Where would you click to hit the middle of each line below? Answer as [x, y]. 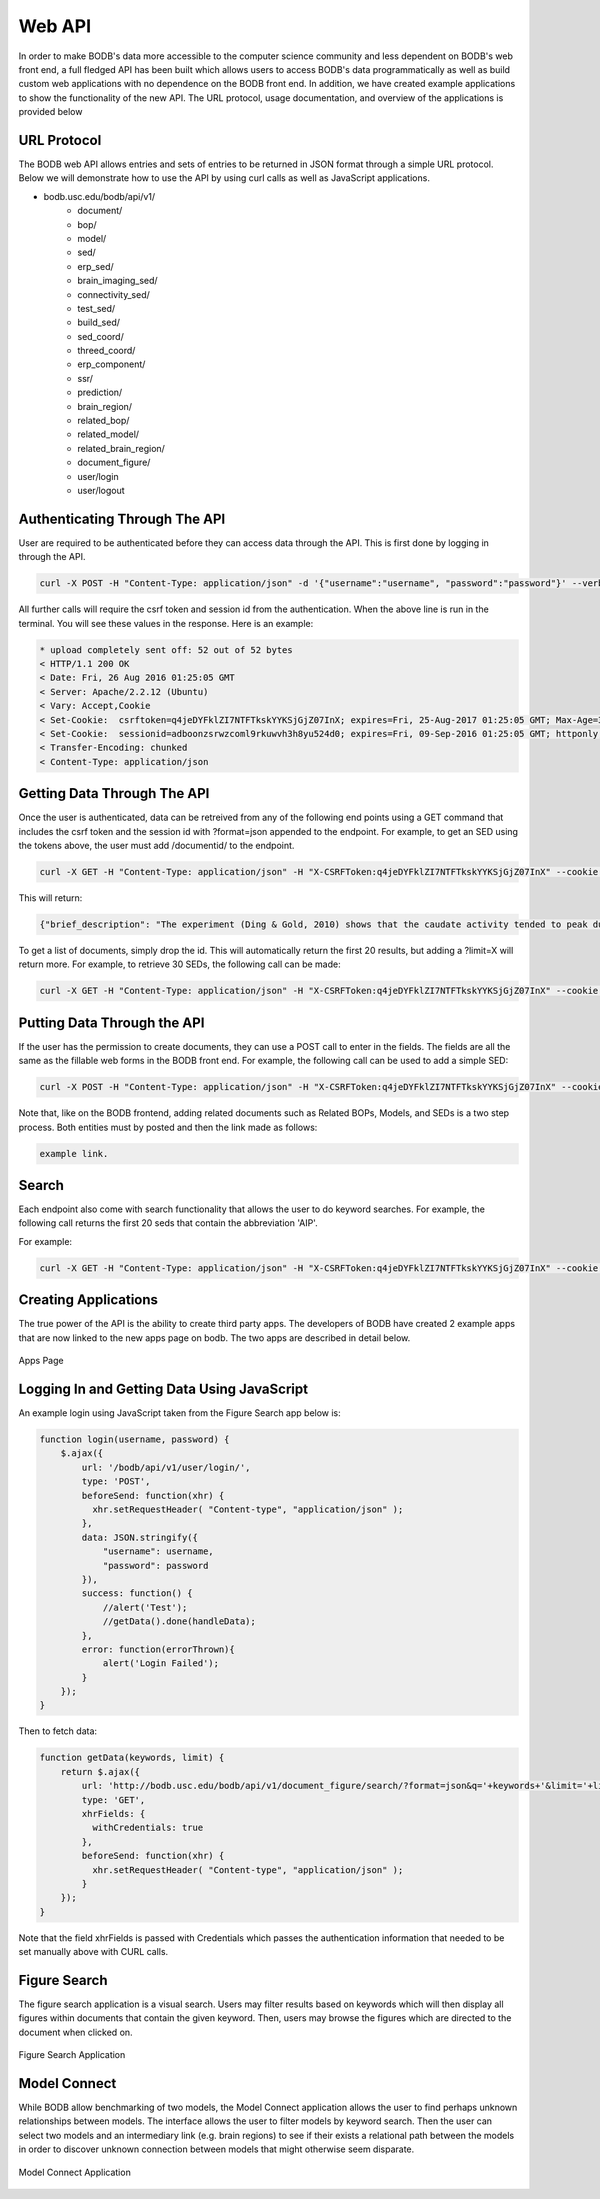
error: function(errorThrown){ [158, 1649]
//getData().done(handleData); [179, 1621]
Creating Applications [88, 1300]
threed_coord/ [106, 351]
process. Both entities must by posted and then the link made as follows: [168, 1127]
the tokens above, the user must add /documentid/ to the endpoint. [156, 846]
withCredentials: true [147, 1828]
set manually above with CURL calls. [93, 1952]
